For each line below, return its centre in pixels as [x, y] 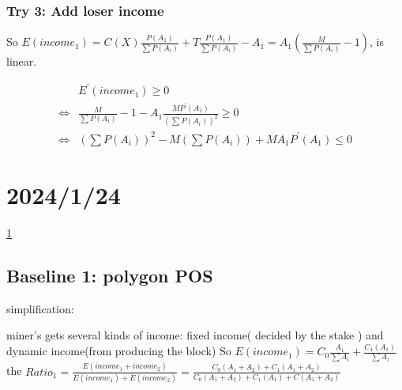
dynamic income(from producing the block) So [119, 351]
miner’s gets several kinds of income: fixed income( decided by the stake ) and [195, 335]
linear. [22, 61]
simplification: [40, 308]
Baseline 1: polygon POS [110, 275]
